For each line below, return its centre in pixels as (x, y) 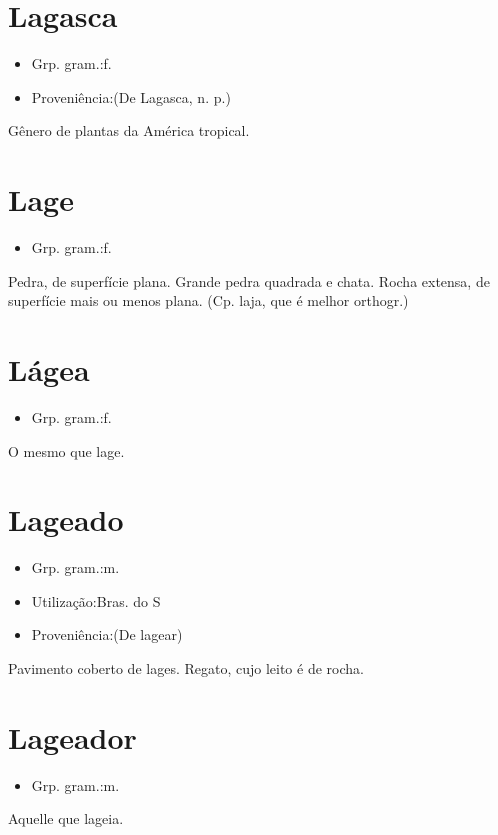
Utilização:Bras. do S (96, 600)
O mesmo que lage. (66, 450)
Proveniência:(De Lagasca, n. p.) (131, 96)
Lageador (72, 736)
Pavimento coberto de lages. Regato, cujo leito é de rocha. (186, 668)
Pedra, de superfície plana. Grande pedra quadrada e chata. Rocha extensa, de (249, 280)
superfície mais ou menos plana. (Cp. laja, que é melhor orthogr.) (208, 300)
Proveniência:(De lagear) (107, 634)
